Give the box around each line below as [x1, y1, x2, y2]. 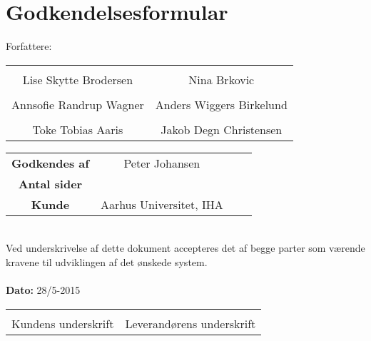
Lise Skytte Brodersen [22, 71, 133, 88]
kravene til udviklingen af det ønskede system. [6, 254, 208, 269]
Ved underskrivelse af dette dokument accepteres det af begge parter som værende [6, 240, 365, 255]
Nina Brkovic [188, 71, 255, 88]
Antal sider [18, 175, 83, 192]
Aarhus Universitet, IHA [100, 195, 223, 213]
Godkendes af [11, 154, 89, 171]
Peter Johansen [123, 154, 200, 171]
